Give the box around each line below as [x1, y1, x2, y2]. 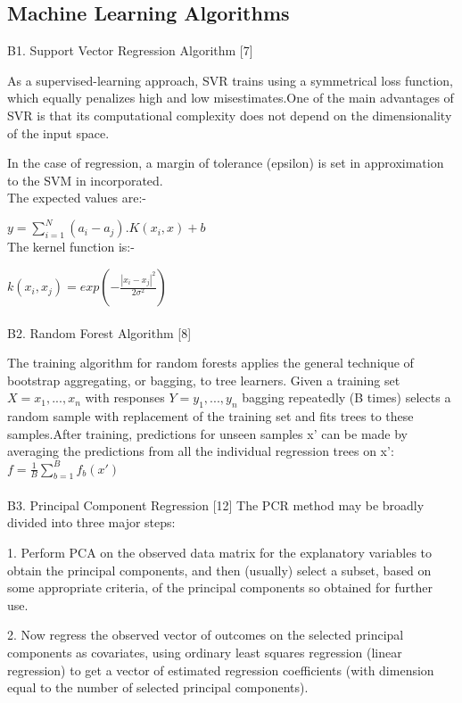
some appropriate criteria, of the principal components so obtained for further [7, 578, 433, 597]
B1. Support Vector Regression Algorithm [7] [7, 41, 253, 60]
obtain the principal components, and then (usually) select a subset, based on [7, 560, 432, 579]
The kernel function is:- [7, 237, 135, 256]
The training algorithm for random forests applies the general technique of [7, 353, 414, 372]
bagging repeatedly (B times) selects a [242, 388, 451, 407]
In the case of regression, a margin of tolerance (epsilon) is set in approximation [7, 153, 444, 172]
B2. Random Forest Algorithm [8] [7, 323, 192, 342]
